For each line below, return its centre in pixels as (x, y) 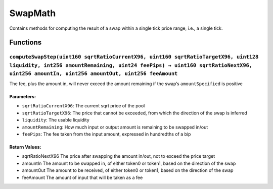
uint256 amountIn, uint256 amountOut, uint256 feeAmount (94, 73)
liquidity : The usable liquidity (56, 120)
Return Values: (25, 147)
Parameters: (23, 97)
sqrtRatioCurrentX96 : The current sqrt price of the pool (83, 106)
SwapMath (33, 13)
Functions (26, 43)
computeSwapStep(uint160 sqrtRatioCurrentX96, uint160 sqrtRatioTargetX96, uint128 (134, 57)
